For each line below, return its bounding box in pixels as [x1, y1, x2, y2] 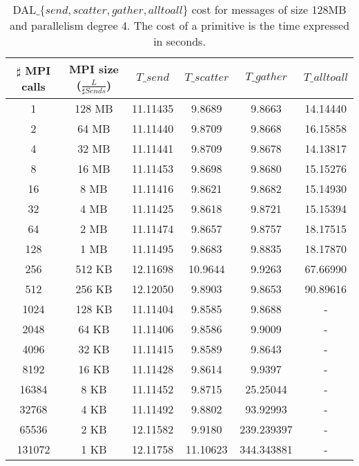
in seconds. [153, 33, 206, 49]
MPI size [68, 61, 119, 77]
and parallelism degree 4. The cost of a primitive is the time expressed [9, 17, 350, 33]
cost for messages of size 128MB [191, 1, 347, 17]
